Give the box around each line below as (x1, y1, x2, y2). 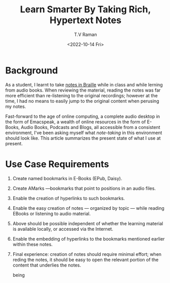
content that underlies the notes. (12, 262, 81, 268)
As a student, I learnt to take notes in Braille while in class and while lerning (5, 81, 163, 88)
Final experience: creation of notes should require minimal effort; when (12, 251, 162, 257)
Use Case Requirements (5, 158, 109, 170)
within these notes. (12, 241, 53, 247)
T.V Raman (74, 31, 97, 37)
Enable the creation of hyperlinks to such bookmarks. (12, 195, 125, 201)
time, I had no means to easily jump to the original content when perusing (5, 98, 159, 104)
